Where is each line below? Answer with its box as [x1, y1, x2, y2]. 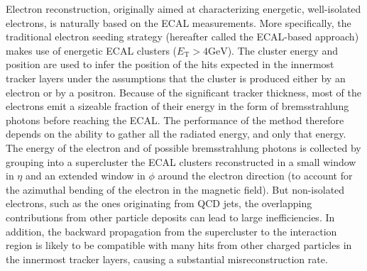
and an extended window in [25, 168, 146, 183]
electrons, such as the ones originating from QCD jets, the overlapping [6, 196, 312, 211]
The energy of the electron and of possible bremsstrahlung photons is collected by [6, 140, 361, 155]
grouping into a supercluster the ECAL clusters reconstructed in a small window [6, 154, 356, 169]
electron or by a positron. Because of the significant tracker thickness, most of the [6, 84, 361, 99]
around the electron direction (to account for [158, 168, 353, 183]
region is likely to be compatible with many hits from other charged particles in [6, 238, 352, 253]
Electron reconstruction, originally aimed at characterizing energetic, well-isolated [6, 1, 361, 16]
